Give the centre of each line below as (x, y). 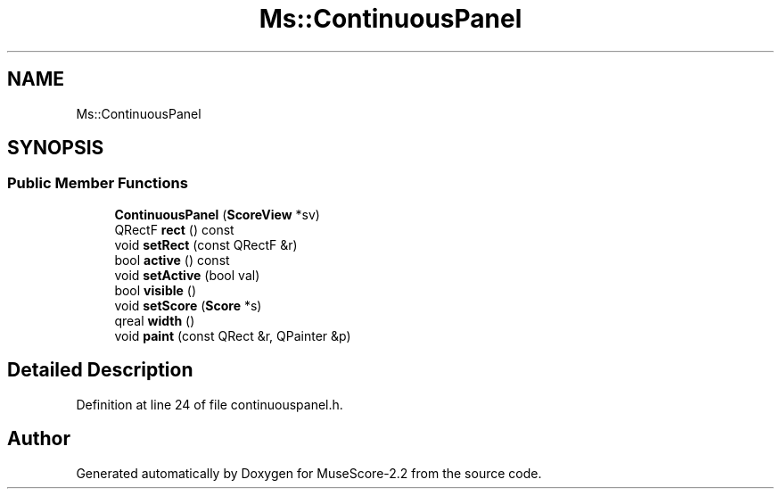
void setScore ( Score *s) (188, 305)
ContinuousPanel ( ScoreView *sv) (217, 214)
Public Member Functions (98, 183)
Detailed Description (100, 370)
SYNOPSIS (56, 148)
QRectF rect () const (174, 229)
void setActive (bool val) (187, 275)
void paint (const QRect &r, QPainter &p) (233, 335)
